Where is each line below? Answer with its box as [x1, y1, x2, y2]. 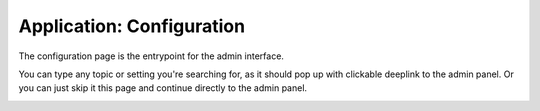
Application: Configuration [18, 15, 245, 37]
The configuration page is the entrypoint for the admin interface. [18, 50, 285, 62]
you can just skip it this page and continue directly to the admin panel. [18, 82, 308, 94]
